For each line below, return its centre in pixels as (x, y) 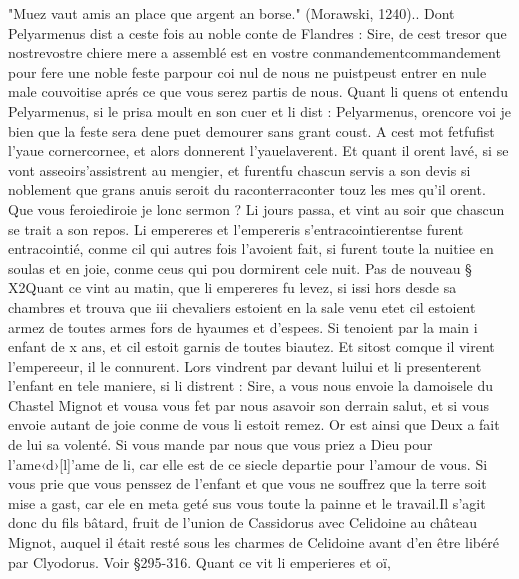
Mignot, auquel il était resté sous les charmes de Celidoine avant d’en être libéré (253, 542)
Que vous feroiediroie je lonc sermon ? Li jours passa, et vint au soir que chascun (256, 208)
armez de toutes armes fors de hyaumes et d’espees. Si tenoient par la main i (243, 326)
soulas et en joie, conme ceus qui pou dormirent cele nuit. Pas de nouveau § (240, 267)
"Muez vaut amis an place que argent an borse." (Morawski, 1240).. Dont (231, 13)
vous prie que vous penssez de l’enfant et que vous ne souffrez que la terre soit (247, 483)
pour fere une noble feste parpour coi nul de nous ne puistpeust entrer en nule (247, 71)
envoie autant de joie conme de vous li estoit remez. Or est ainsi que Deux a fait (254, 424)
